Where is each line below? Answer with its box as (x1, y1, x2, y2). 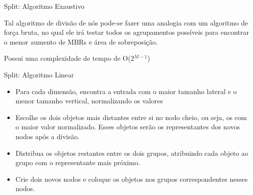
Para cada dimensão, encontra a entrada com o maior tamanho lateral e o (15, 86, 237, 96)
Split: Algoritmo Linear (4, 69, 74, 79)
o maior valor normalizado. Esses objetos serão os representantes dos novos (15, 122, 240, 132)
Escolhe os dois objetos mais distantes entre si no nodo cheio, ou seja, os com (15, 112, 247, 122)
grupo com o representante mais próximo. (15, 157, 140, 168)
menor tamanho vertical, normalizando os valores (15, 96, 163, 106)
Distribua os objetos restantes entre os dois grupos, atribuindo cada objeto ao (15, 147, 249, 158)
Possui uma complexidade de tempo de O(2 (4, 53, 134, 63)
